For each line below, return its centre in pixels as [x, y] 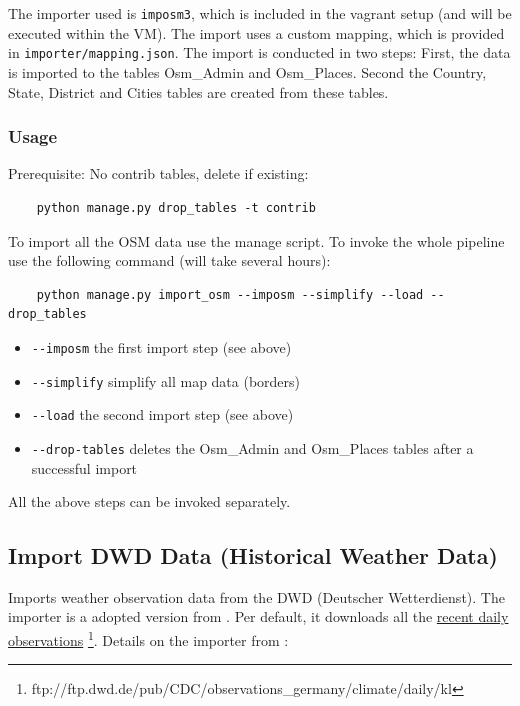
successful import [84, 467]
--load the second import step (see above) [162, 414]
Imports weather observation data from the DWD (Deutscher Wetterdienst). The [256, 596]
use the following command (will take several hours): [169, 260]
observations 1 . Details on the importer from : [148, 638]
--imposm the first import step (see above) [161, 346]
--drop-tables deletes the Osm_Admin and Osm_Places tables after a [252, 447]
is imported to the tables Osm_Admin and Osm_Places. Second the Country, [247, 71]
